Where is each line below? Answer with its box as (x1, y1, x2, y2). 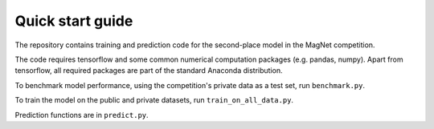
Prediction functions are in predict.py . (14, 110, 149, 119)
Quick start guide (14, 12, 133, 30)
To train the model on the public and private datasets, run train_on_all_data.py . (14, 95, 293, 105)
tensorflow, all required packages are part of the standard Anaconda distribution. (14, 66, 283, 75)
